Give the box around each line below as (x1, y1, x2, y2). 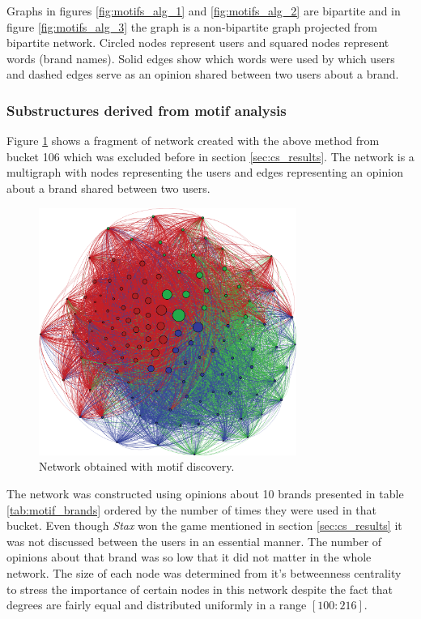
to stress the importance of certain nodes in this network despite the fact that (6, 580, 393, 597)
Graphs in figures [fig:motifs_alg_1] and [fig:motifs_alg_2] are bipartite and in (6, 2, 401, 19)
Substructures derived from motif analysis (6, 100, 287, 120)
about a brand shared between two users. (6, 179, 210, 196)
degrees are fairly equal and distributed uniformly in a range (6, 596, 307, 613)
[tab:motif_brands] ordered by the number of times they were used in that (6, 501, 377, 518)
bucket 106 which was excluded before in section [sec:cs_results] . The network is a (6, 147, 415, 164)
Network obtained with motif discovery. (39, 458, 235, 475)
